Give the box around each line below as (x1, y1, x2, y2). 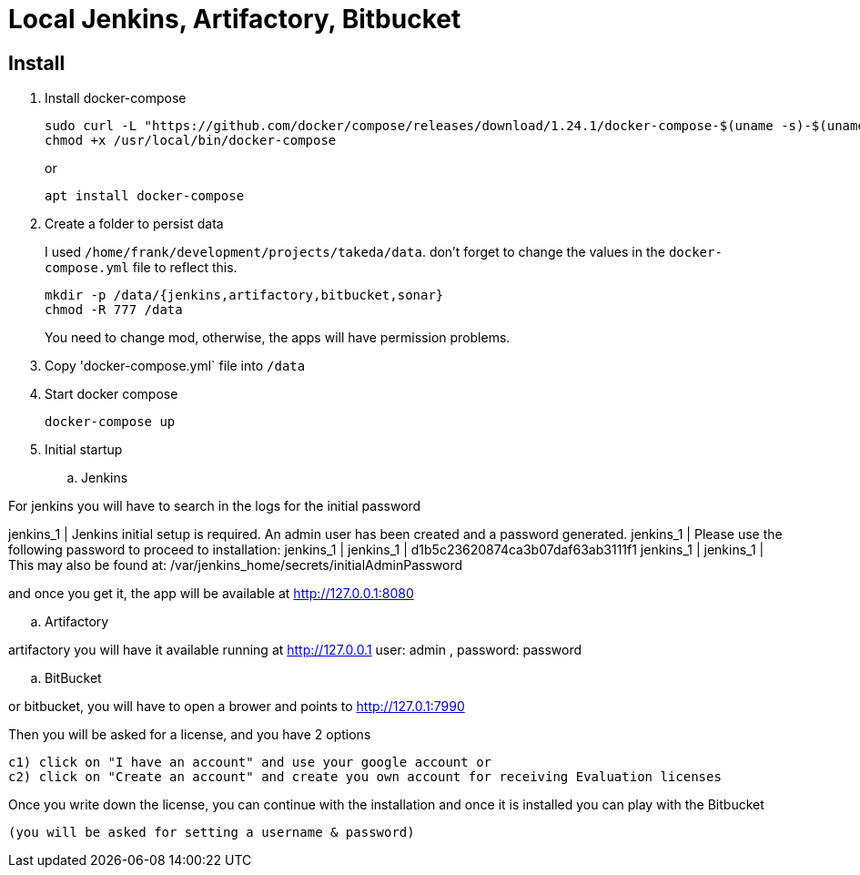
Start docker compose (45, 386, 178, 402)
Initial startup (45, 442, 123, 458)
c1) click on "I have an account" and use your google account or (8, 755, 492, 770)
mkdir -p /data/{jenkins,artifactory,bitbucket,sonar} (45, 288, 444, 303)
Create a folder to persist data (45, 216, 224, 232)
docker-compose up (45, 414, 176, 430)
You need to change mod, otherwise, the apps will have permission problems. (45, 330, 511, 346)
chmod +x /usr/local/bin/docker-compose (45, 133, 337, 148)
